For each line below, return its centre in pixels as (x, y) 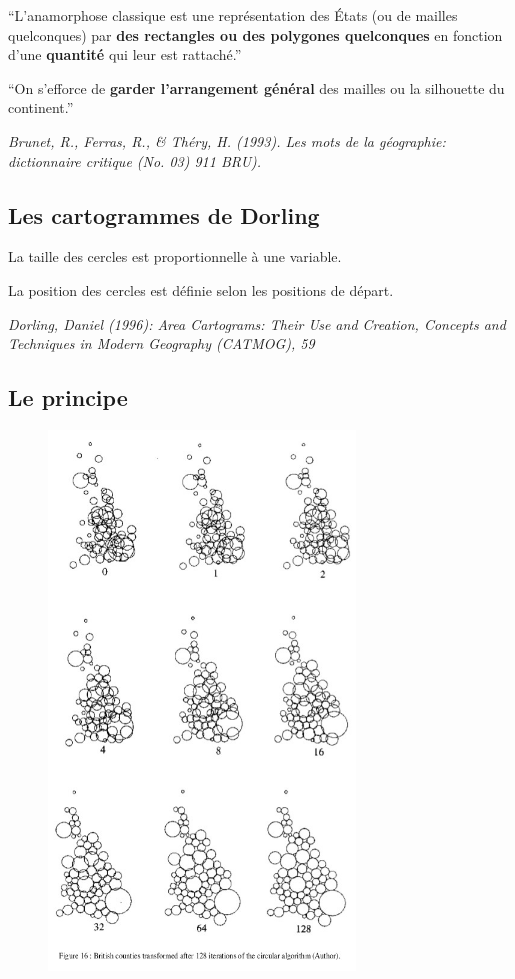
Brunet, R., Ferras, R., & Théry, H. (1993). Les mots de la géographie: (227, 140)
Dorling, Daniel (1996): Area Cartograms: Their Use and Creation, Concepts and (257, 323)
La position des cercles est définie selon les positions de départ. (201, 289)
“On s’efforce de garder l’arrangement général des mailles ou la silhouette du (256, 87)
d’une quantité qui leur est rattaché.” (125, 54)
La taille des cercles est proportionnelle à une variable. (175, 256)
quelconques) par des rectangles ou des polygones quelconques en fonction (255, 34)
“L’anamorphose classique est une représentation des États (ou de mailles (233, 15)
